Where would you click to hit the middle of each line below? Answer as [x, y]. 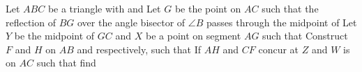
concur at [279, 49]
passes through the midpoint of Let [281, 22]
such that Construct [305, 36]
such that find [66, 63]
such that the [290, 8]
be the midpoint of [54, 36]
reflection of [31, 22]
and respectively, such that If [139, 49]
